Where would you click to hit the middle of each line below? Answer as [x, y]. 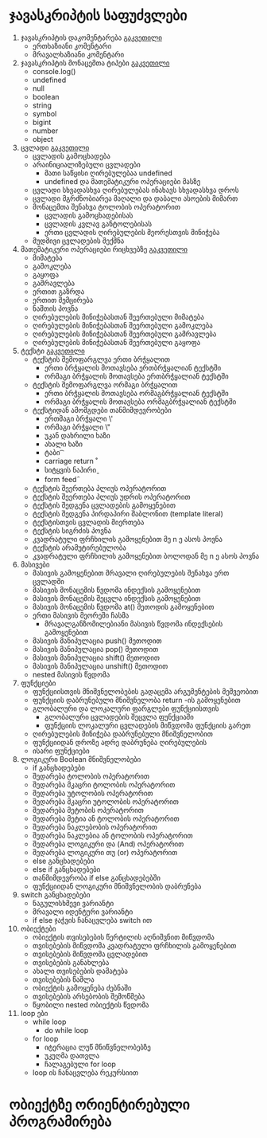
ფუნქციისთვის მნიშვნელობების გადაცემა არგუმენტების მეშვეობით [145, 691]
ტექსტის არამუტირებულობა [79, 547]
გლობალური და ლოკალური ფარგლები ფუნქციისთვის [126, 708]
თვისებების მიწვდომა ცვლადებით [90, 954]
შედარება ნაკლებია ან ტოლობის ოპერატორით [112, 835]
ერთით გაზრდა [58, 291]
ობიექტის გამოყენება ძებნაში [82, 987]
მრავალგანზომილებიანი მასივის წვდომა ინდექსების [133, 623]
